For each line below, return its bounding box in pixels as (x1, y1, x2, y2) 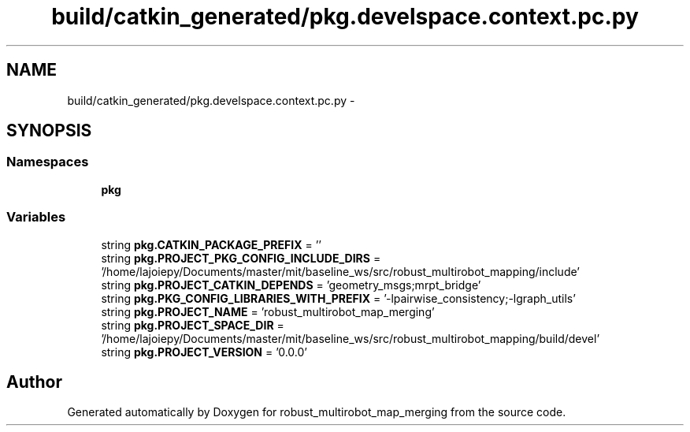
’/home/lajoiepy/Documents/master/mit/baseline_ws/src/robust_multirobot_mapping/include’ (101, 264, 580, 278)
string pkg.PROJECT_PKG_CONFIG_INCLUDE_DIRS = (101, 251, 381, 265)
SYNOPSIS (6, 121, 92, 141)
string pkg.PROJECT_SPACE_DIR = (101, 318, 284, 332)
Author (6, 371, 62, 392)
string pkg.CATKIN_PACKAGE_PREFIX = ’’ (101, 237, 321, 251)
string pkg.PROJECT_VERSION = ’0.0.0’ (101, 344, 307, 359)
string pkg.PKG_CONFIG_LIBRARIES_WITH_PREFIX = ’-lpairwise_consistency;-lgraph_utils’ (101, 291, 576, 305)
